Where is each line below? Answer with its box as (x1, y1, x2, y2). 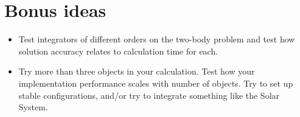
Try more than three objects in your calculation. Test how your (18, 65, 255, 78)
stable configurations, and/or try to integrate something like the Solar (18, 89, 280, 101)
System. (18, 101, 48, 113)
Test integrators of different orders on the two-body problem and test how (18, 33, 295, 45)
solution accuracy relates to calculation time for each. (18, 44, 218, 57)
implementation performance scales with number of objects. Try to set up (18, 76, 293, 89)
